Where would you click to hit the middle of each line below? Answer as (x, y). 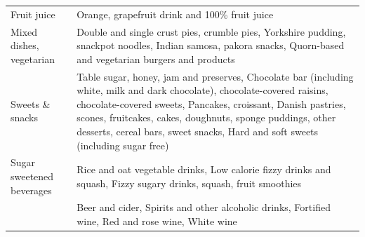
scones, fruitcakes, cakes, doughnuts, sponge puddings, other (206, 117)
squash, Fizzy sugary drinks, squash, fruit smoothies (189, 183)
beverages (31, 190)
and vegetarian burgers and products (156, 59)
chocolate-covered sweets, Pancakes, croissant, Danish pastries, (211, 103)
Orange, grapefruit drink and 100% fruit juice (175, 14)
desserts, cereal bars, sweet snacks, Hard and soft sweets (198, 131)
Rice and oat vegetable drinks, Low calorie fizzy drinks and (204, 169)
